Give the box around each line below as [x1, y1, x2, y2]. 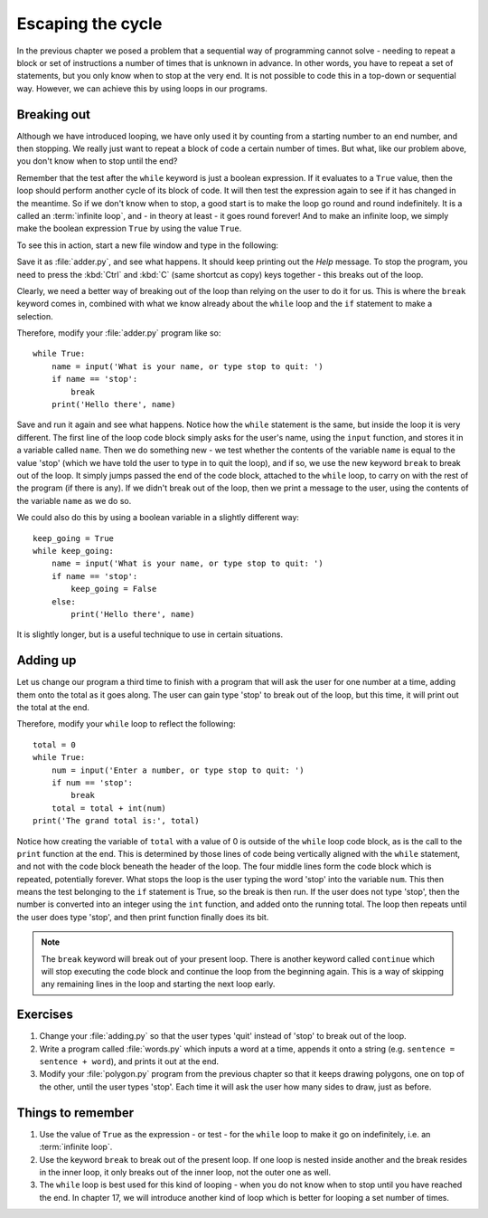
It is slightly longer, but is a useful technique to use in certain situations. [16, 629, 284, 640]
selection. [16, 310, 53, 321]
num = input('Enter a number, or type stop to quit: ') [51, 765, 305, 776]
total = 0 [33, 739, 76, 750]
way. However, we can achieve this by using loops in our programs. [16, 82, 268, 94]
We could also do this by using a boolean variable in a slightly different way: [16, 512, 300, 523]
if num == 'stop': [51, 777, 134, 787]
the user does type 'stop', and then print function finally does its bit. [16, 911, 269, 922]
